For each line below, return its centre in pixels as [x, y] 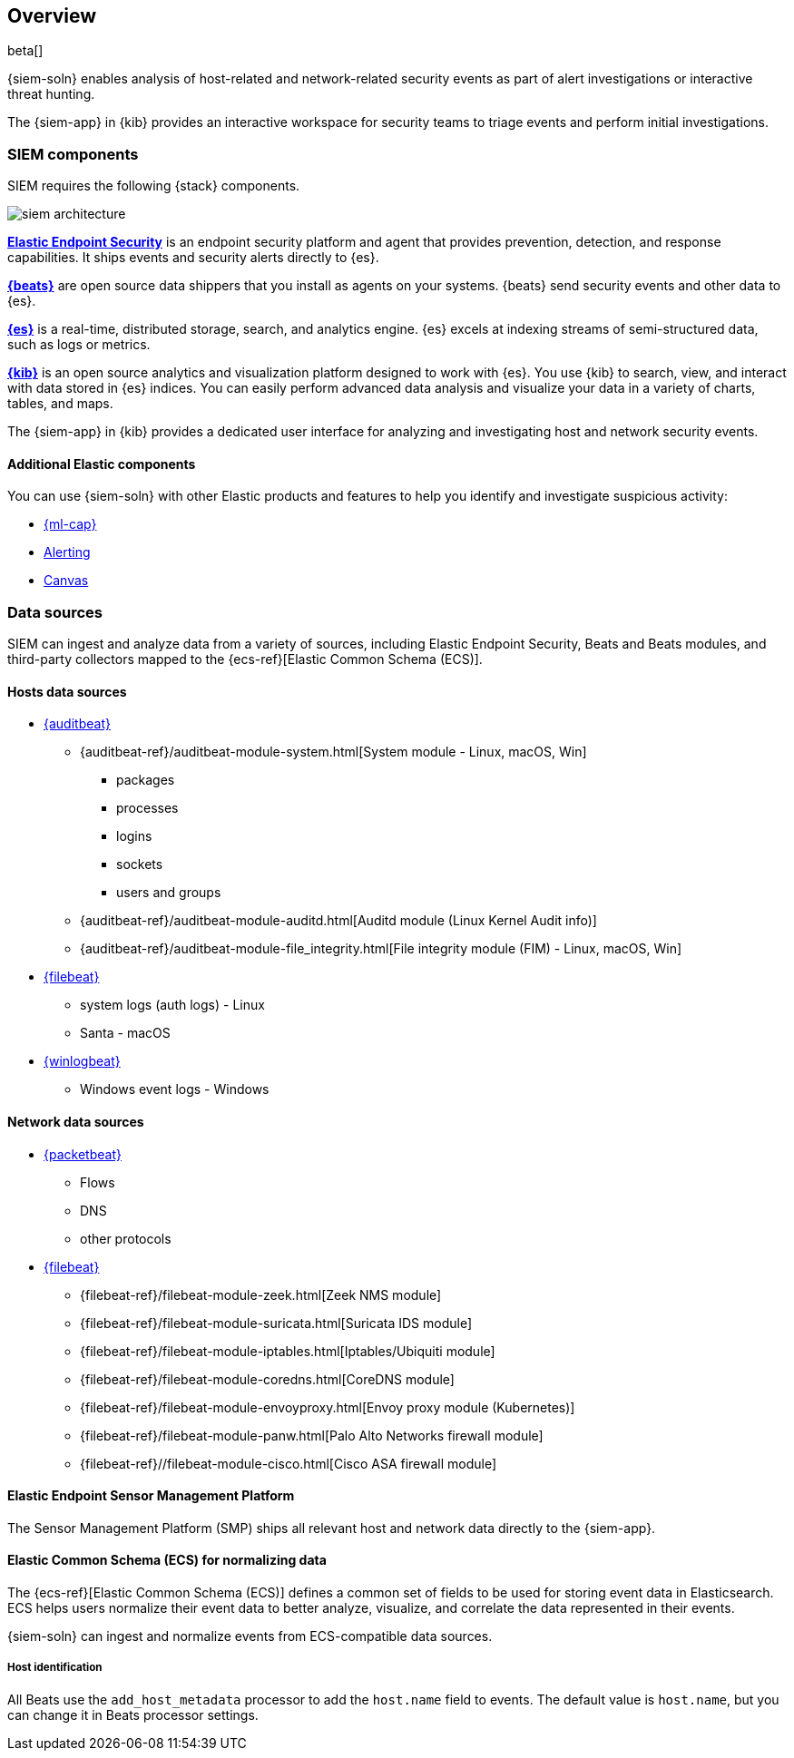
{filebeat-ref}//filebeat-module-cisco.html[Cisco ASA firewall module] [289, 1463]
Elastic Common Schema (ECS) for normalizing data [167, 1560]
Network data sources [76, 1121]
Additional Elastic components [102, 464]
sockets [140, 864]
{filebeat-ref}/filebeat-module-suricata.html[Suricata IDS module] [276, 1323]
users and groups [169, 893]
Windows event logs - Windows [175, 1089]
